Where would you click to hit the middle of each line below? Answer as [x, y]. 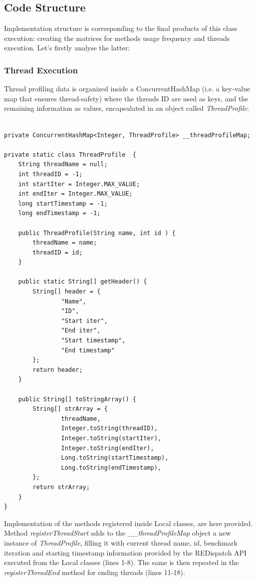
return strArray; [61, 487]
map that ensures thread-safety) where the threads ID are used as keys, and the [126, 98]
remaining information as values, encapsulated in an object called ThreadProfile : [127, 108]
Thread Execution [41, 70]
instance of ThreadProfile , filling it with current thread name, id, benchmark [121, 542]
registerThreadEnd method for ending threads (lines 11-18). [95, 572]
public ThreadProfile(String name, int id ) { [97, 233]
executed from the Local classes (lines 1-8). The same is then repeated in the [122, 562]
